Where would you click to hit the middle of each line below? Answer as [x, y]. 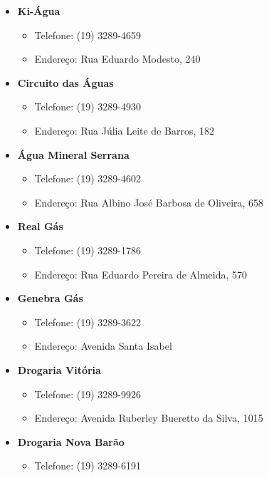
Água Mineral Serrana [73, 154]
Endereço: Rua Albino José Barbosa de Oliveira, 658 [149, 202]
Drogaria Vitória [59, 369]
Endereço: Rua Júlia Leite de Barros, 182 [124, 130]
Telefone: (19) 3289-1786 [88, 250]
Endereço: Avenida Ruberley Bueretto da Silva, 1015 [149, 418]
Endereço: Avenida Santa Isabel [103, 346]
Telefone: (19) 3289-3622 [88, 322]
